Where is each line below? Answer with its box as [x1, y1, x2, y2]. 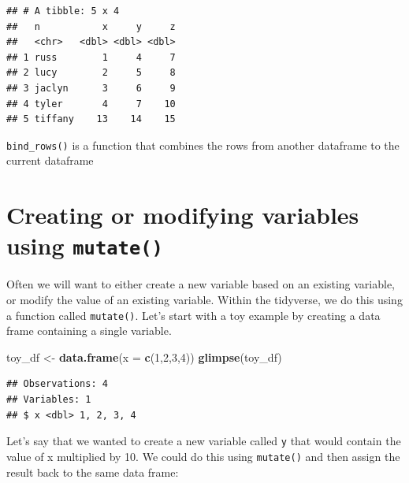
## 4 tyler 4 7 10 [6, 98, 176, 110]
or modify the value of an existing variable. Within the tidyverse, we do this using [6, 292, 403, 308]
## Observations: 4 [6, 378, 108, 390]
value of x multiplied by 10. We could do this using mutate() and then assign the [6, 448, 400, 464]
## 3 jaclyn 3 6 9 [6, 82, 176, 94]
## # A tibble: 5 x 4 [6, 6, 120, 17]
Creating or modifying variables [6, 199, 359, 231]
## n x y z [6, 20, 176, 32]
